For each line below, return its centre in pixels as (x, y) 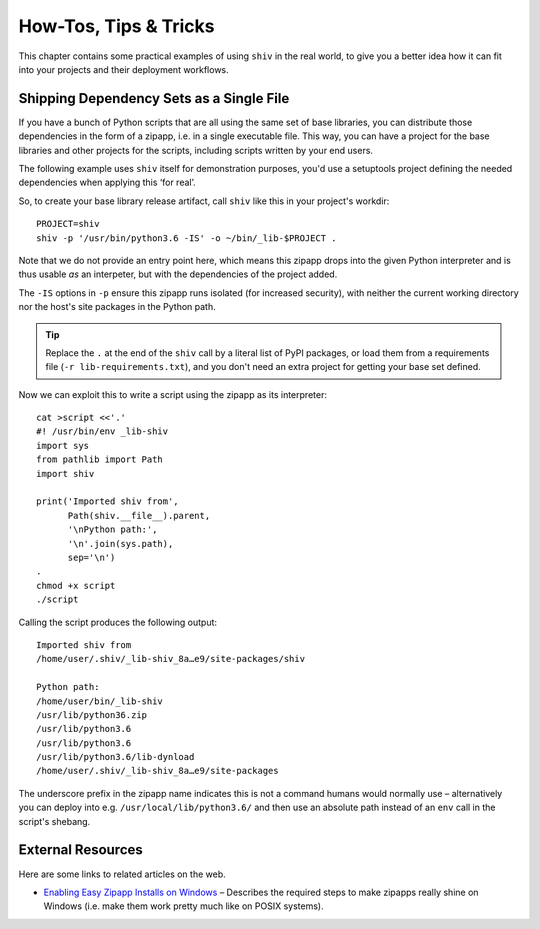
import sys (63, 445)
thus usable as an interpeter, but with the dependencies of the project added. (178, 274)
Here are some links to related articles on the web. (122, 874)
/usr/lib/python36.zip (92, 714)
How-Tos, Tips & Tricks (116, 26)
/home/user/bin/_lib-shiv (100, 701)
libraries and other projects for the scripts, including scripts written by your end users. (196, 150)
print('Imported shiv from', (107, 501)
